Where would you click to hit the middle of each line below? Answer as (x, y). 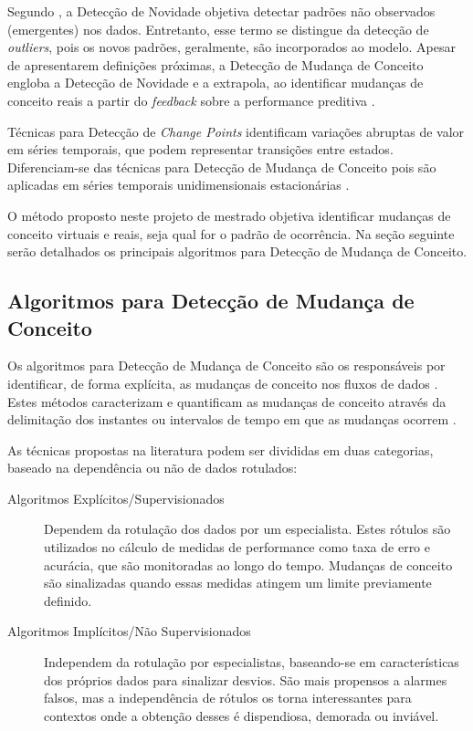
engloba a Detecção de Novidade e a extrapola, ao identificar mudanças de (215, 83)
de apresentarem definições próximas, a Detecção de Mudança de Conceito (215, 64)
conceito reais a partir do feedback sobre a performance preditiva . (191, 100)
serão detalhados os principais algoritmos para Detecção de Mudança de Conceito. (237, 251)
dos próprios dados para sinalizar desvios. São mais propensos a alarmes (246, 679)
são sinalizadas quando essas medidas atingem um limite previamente (238, 583)
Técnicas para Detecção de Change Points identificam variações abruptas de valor (236, 131)
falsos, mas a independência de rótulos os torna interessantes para (228, 698)
